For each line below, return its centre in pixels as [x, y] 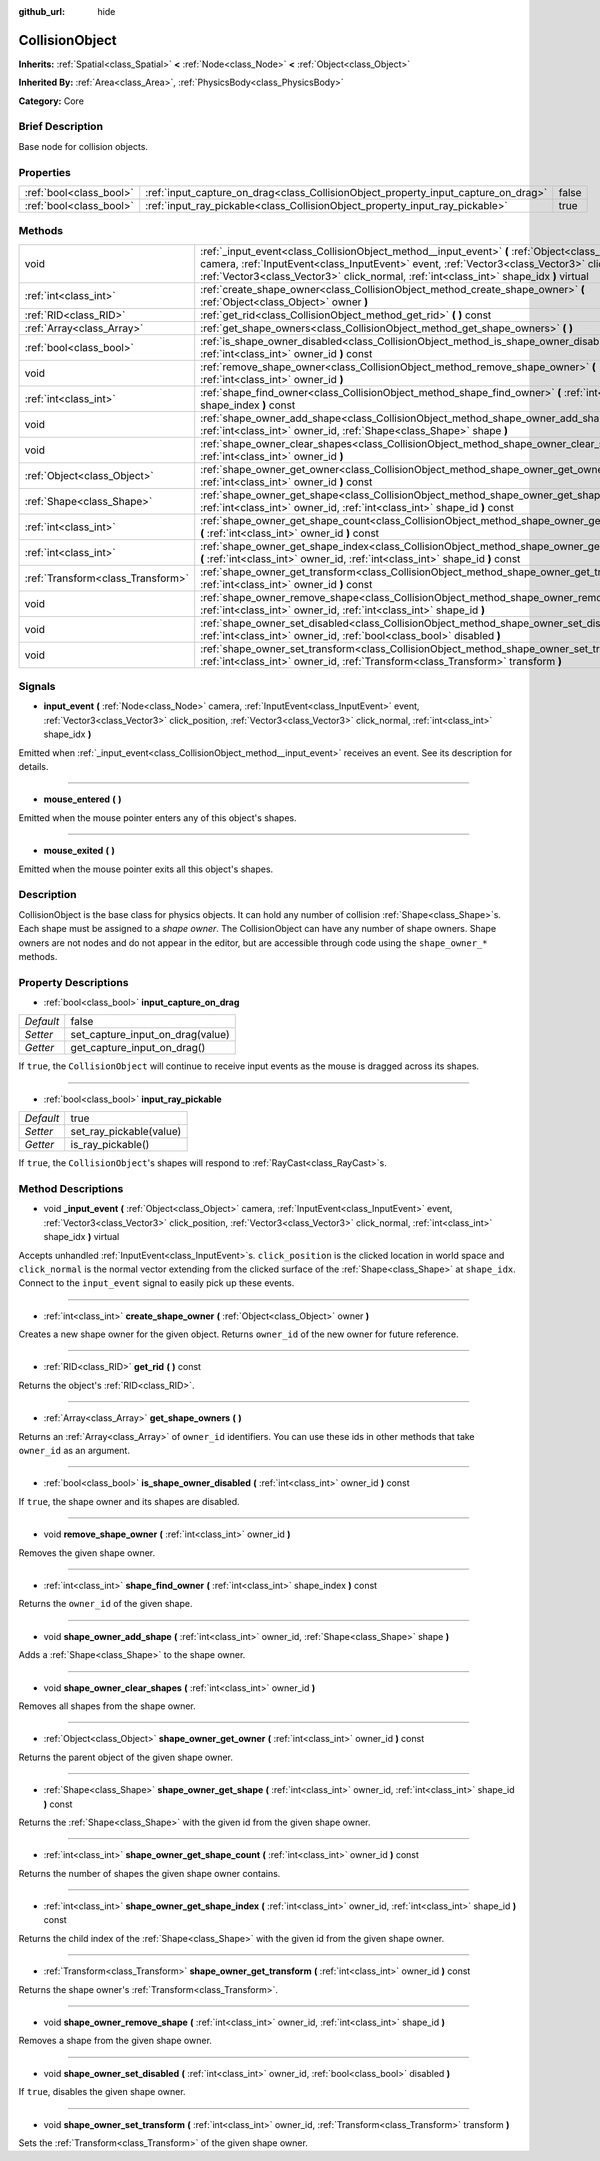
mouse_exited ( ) [79, 851]
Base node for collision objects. [83, 146]
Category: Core [51, 101]
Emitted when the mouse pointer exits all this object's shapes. [146, 869]
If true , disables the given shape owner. [102, 2092]
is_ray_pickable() [110, 1145]
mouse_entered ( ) [82, 799]
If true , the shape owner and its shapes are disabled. [129, 1501]
